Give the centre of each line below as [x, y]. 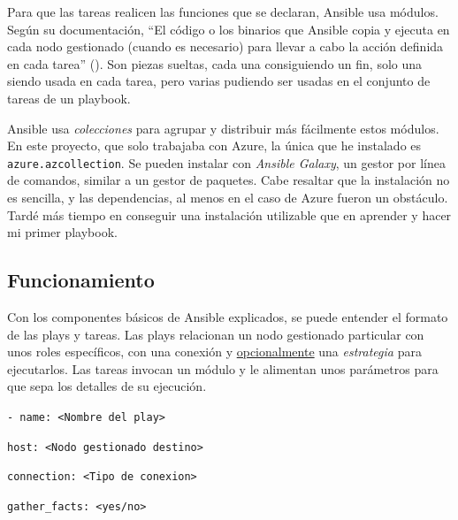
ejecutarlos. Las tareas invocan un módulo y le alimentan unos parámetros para [223, 368]
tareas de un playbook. [69, 98]
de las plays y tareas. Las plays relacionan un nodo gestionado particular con [216, 334]
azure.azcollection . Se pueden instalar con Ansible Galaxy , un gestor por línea [226, 162]
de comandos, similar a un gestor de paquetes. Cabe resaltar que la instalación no [229, 180]
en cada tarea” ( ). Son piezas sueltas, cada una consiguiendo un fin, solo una [215, 63]
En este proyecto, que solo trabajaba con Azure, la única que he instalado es [214, 145]
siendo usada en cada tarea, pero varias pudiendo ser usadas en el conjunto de [219, 81]
